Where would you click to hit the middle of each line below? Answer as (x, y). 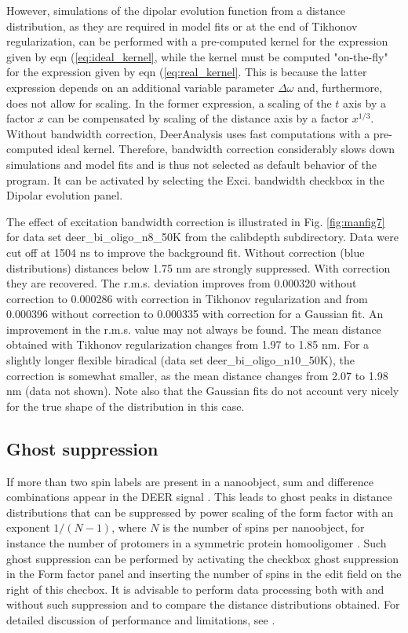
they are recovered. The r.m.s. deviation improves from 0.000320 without (182, 283)
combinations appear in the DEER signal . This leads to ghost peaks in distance (199, 497)
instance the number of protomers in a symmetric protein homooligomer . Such (197, 543)
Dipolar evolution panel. (65, 195)
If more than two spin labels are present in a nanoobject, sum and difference (190, 481)
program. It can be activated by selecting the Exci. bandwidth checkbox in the (195, 179)
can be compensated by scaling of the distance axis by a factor (198, 118)
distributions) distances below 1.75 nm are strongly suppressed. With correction (199, 267)
